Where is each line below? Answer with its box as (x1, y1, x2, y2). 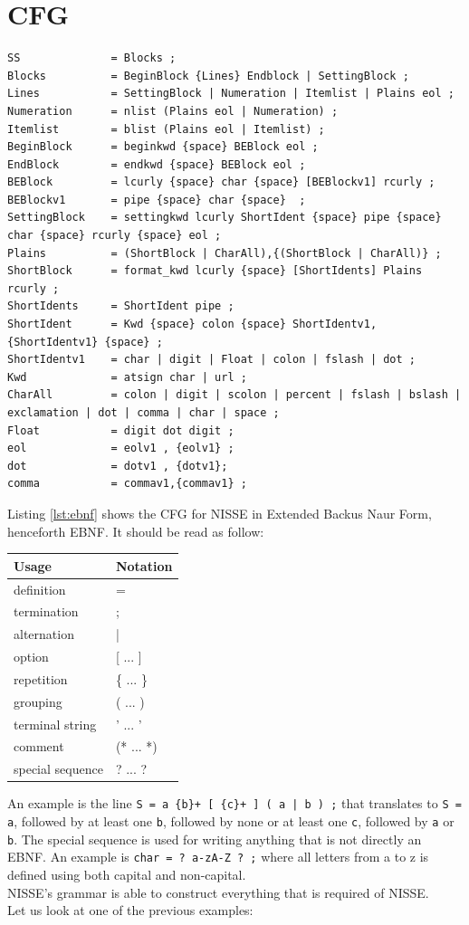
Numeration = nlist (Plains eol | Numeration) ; (7, 104, 339, 118)
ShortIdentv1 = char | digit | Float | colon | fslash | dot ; (7, 353, 416, 367)
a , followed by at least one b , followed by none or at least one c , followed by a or (7, 812, 455, 830)
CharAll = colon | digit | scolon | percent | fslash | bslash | (7, 388, 462, 402)
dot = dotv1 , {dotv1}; (7, 459, 228, 472)
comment (14, 737, 64, 756)
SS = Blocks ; (7, 52, 177, 65)
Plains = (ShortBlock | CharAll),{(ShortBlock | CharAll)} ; (7, 246, 442, 260)
